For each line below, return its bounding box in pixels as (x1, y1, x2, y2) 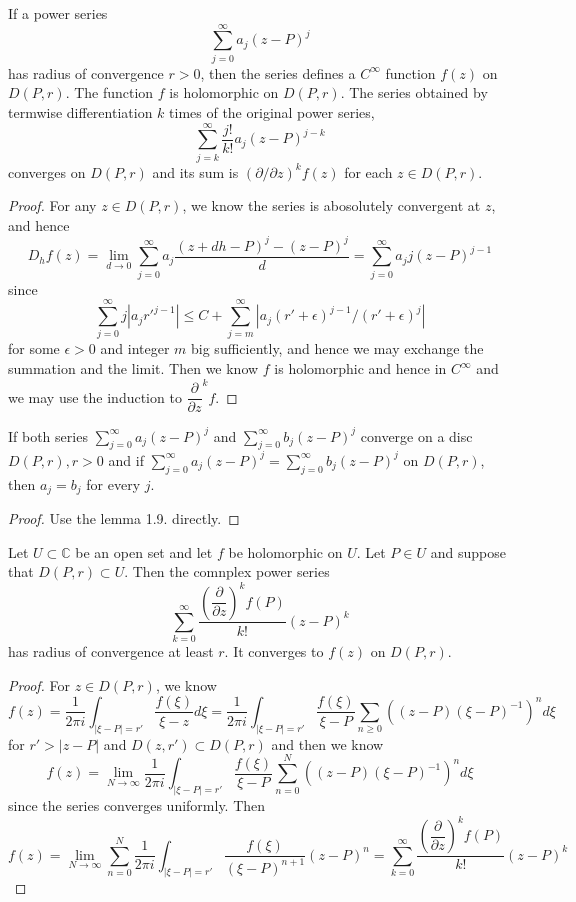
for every (86, 473, 141, 494)
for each (344, 161, 393, 182)
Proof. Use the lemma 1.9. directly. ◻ (8, 508, 240, 529)
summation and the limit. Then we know (8, 358, 259, 379)
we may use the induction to (8, 386, 182, 407)
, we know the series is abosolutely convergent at (182, 195, 481, 216)
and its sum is (152, 161, 239, 182)
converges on (8, 161, 86, 182)
